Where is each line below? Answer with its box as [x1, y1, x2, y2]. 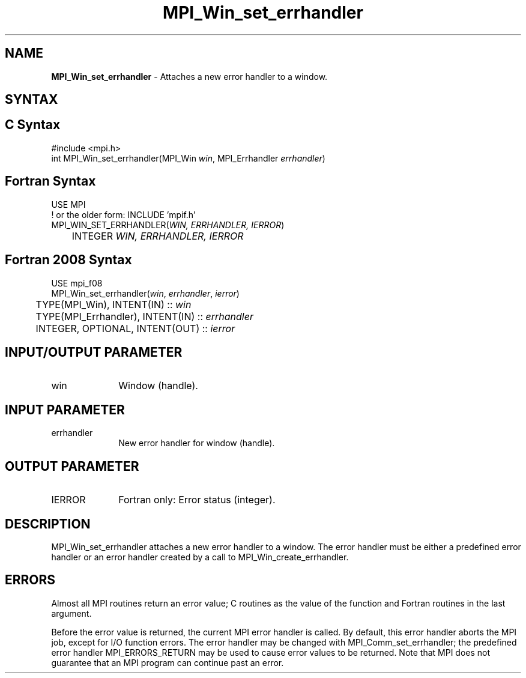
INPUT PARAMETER [5, 402, 125, 417]
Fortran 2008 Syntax [5, 252, 132, 268]
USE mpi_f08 [51, 277, 103, 288]
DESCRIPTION [5, 516, 91, 531]
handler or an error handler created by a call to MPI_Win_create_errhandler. [51, 551, 349, 562]
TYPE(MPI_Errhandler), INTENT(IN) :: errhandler [35, 310, 253, 322]
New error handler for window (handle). [118, 438, 275, 449]
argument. [51, 608, 92, 619]
